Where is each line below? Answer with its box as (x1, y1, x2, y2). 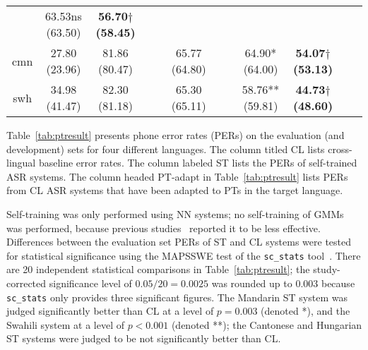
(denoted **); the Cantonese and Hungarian (171, 317, 362, 332)
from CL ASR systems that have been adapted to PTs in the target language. (6, 183, 343, 198)
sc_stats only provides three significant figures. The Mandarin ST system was (6, 289, 348, 304)
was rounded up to (211, 276, 292, 290)
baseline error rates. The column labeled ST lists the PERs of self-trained (38, 155, 357, 170)
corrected (6, 276, 47, 290)
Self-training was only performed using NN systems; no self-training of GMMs (6, 206, 344, 221)
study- (313, 262, 340, 277)
